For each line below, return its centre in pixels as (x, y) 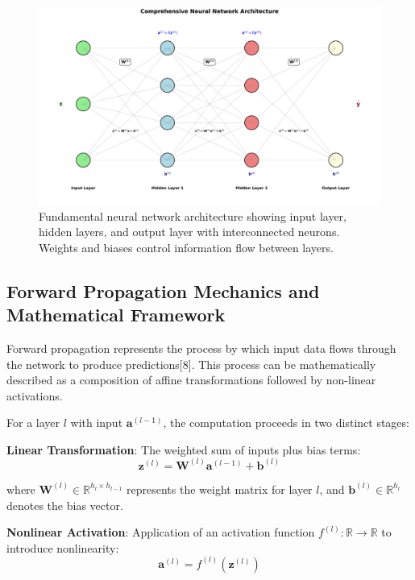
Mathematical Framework (116, 315)
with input (97, 423)
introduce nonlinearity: (63, 547)
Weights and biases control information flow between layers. (186, 247)
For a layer (33, 423)
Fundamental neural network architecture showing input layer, (193, 215)
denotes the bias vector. (65, 505)
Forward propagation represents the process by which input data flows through (201, 348)
